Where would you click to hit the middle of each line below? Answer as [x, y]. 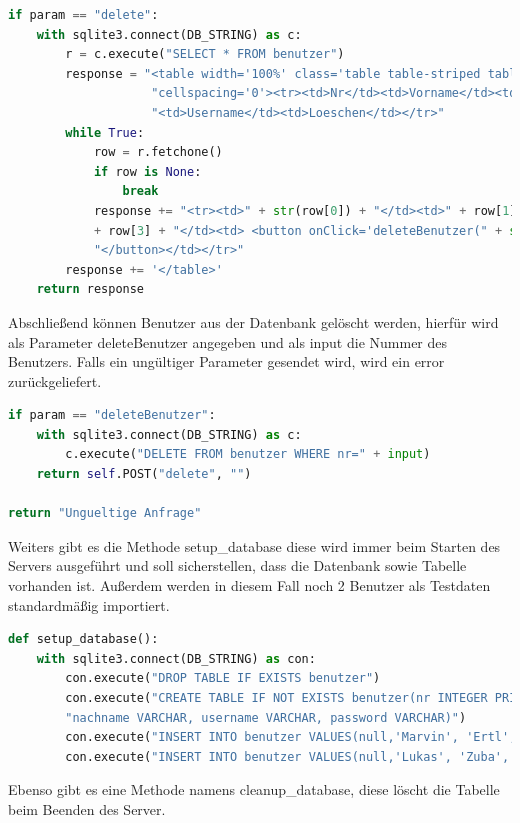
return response [90, 289]
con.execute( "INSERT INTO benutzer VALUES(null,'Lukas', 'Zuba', [287, 756]
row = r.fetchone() [158, 152]
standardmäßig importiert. [89, 604]
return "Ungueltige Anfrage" [105, 513]
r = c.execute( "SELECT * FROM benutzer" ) [205, 54]
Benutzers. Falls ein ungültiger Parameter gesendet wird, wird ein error [226, 361]
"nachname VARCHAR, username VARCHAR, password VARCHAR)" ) [266, 717]
